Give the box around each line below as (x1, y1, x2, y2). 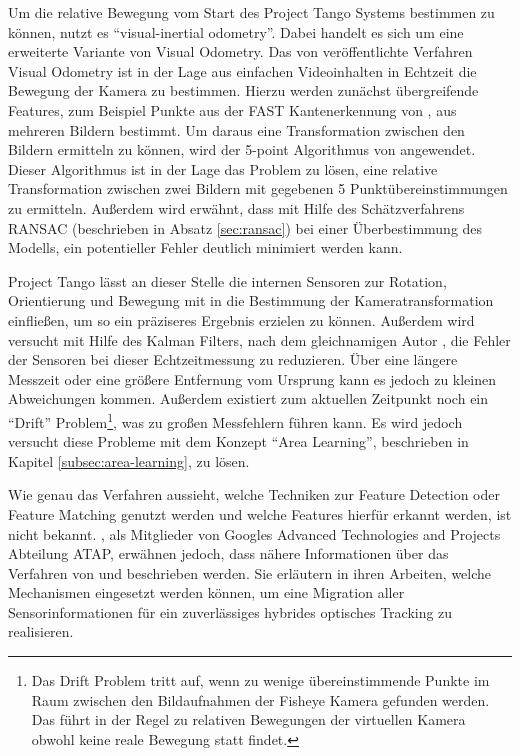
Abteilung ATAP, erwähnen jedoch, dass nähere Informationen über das (8, 543, 449, 564)
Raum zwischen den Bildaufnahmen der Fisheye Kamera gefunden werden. (31, 689, 490, 710)
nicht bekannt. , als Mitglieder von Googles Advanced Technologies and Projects (8, 523, 501, 544)
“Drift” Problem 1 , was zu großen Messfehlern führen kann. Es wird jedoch (8, 408, 463, 432)
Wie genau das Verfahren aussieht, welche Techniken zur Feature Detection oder (8, 484, 500, 505)
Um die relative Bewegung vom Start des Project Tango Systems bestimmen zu (8, 2, 495, 22)
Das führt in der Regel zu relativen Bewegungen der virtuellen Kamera (31, 709, 466, 730)
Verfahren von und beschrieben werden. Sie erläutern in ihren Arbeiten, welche (8, 562, 492, 583)
